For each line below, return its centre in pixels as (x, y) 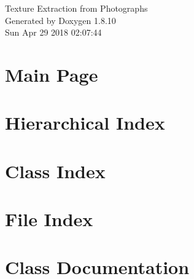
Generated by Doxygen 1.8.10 (60, 20)
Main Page (52, 74)
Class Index (55, 171)
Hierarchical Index (85, 123)
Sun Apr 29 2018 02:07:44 (53, 32)
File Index (49, 219)
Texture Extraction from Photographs (76, 8)
